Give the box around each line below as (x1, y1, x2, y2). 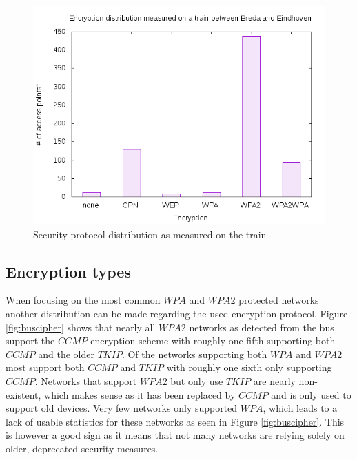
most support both (6, 360, 85, 375)
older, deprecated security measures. (6, 441, 159, 455)
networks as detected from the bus (189, 320, 334, 334)
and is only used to (271, 387, 351, 401)
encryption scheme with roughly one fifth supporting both (90, 333, 336, 348)
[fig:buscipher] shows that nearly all (6, 320, 156, 334)
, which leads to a (263, 401, 338, 415)
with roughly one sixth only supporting (166, 360, 332, 375)
